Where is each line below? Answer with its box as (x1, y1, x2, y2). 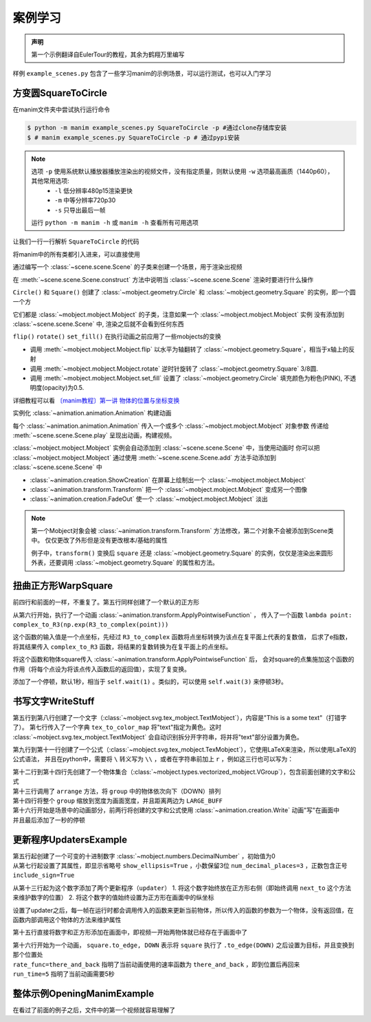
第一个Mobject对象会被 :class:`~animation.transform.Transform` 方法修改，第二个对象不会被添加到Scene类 (31, 527, 334, 535)
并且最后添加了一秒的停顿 (12, 816, 85, 824)
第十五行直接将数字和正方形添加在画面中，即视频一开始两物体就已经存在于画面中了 (12, 928, 247, 937)
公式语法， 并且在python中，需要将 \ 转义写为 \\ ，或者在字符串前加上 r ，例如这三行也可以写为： (12, 755, 294, 763)
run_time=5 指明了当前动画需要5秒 (12, 970, 115, 978)
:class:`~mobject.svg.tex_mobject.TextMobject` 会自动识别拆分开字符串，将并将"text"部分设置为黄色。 (12, 732, 303, 741)
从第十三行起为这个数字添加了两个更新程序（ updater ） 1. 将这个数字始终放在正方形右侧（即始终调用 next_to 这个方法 (12, 884, 352, 892)
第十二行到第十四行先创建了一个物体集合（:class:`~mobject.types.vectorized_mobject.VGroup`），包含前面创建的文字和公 (12, 768, 356, 776)
